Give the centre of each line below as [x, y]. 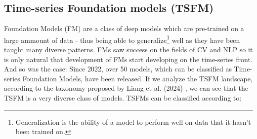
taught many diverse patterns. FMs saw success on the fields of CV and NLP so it [128, 50]
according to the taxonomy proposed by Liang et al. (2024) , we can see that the [126, 88]
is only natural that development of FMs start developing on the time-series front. [128, 59]
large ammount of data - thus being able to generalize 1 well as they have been [122, 39]
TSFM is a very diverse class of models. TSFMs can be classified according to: [123, 98]
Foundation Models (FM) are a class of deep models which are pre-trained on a [124, 28]
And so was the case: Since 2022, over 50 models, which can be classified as [118, 69]
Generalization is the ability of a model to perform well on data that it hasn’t [133, 122]
